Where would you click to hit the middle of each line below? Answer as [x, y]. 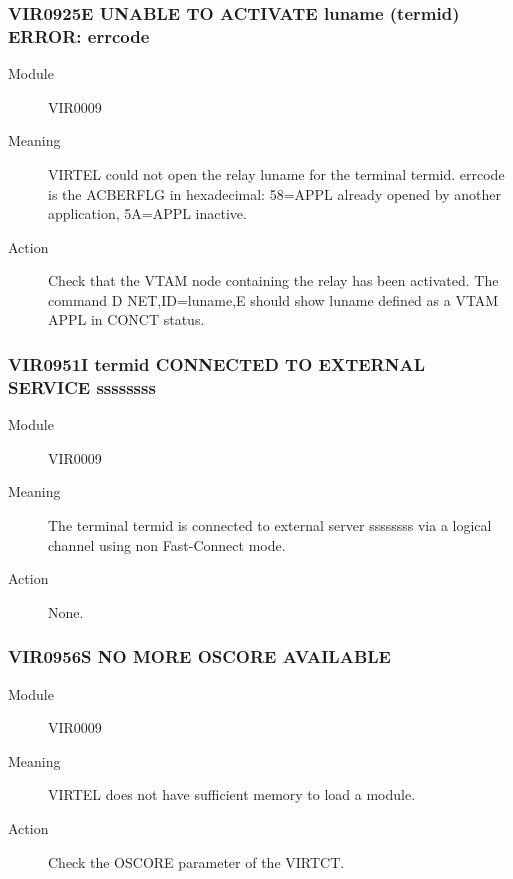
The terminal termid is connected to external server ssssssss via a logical [270, 525]
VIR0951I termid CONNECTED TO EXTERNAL [216, 364]
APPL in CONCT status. [126, 319]
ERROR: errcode [79, 35]
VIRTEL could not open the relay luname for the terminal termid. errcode [276, 173]
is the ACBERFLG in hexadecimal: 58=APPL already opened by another [274, 193]
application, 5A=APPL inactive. [147, 213]
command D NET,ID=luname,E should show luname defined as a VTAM [273, 299]
